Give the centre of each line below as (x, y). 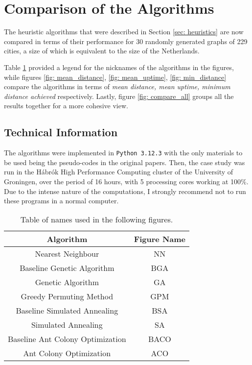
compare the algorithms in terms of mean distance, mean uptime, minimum (117, 86)
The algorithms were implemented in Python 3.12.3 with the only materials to (123, 153)
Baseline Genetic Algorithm (67, 268)
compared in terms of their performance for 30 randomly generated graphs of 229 (126, 41)
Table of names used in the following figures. (97, 219)
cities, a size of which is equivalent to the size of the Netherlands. (102, 51)
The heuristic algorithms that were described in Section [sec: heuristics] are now (124, 32)
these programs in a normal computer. (61, 201)
